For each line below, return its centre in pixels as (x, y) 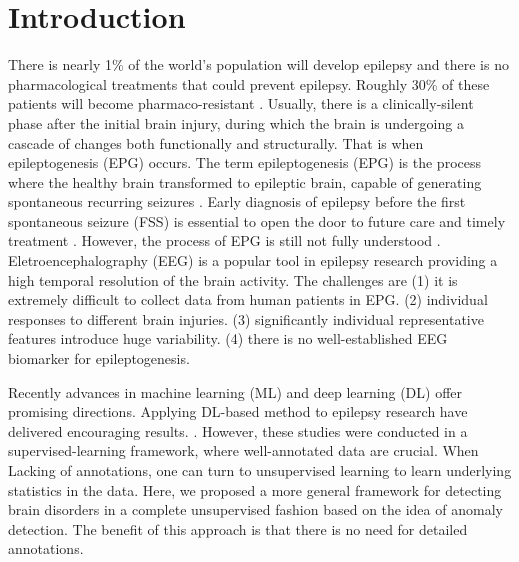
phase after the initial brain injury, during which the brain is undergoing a (236, 122)
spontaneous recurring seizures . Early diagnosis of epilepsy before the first (237, 201)
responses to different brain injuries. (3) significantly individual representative (246, 318)
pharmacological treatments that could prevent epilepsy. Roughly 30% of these (249, 83)
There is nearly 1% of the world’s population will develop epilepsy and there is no (258, 64)
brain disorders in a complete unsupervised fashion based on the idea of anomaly (255, 509)
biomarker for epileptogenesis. (99, 358)
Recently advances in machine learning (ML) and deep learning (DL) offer (235, 391)
